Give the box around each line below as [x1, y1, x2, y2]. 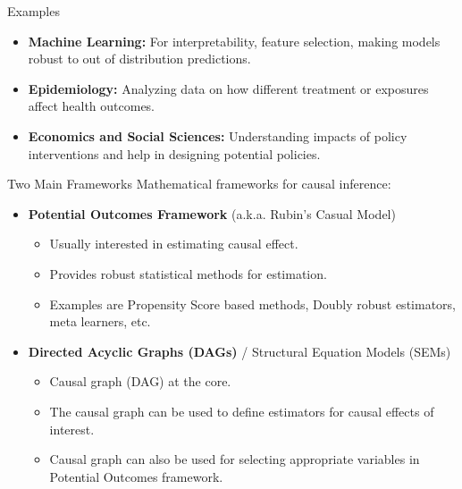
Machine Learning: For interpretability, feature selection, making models [28, 31, 441, 50]
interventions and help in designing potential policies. [28, 144, 321, 163]
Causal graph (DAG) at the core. [49, 372, 231, 391]
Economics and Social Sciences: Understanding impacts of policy [28, 126, 407, 145]
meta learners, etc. [49, 312, 151, 331]
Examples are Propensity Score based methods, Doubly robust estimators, [49, 294, 456, 313]
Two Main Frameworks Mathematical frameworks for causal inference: [7, 174, 391, 193]
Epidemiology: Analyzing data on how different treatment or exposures [28, 79, 429, 97]
